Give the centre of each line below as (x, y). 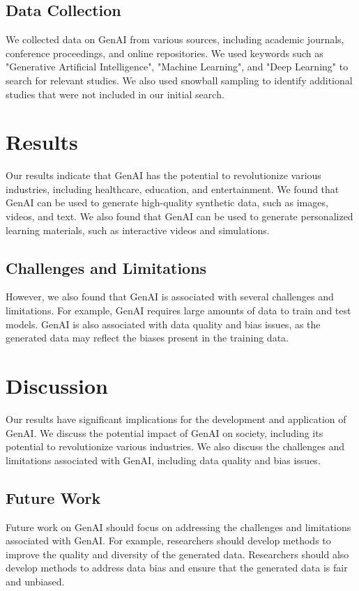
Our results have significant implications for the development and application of (176, 419)
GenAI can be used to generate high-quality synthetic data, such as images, (167, 202)
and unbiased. (35, 581)
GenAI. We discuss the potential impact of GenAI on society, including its (165, 432)
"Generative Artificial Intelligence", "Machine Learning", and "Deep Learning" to (177, 67)
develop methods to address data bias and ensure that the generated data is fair (177, 568)
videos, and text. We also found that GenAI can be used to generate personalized (179, 216)
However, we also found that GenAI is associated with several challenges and (170, 297)
